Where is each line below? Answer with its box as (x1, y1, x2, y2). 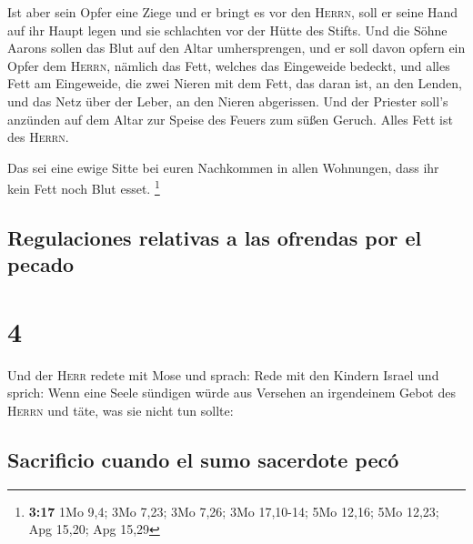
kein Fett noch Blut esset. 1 (7, 176, 160, 197)
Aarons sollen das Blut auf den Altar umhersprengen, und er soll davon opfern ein (7, 38, 466, 57)
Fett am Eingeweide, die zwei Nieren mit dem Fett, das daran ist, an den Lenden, (7, 74, 462, 93)
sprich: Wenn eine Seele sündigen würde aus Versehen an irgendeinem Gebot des (7, 383, 456, 402)
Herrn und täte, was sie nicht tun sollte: (7, 401, 234, 420)
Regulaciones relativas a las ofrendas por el (7, 223, 422, 251)
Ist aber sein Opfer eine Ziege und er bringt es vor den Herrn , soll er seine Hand (7, 3, 458, 21)
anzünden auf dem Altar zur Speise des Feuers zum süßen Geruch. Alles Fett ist (7, 109, 453, 128)
